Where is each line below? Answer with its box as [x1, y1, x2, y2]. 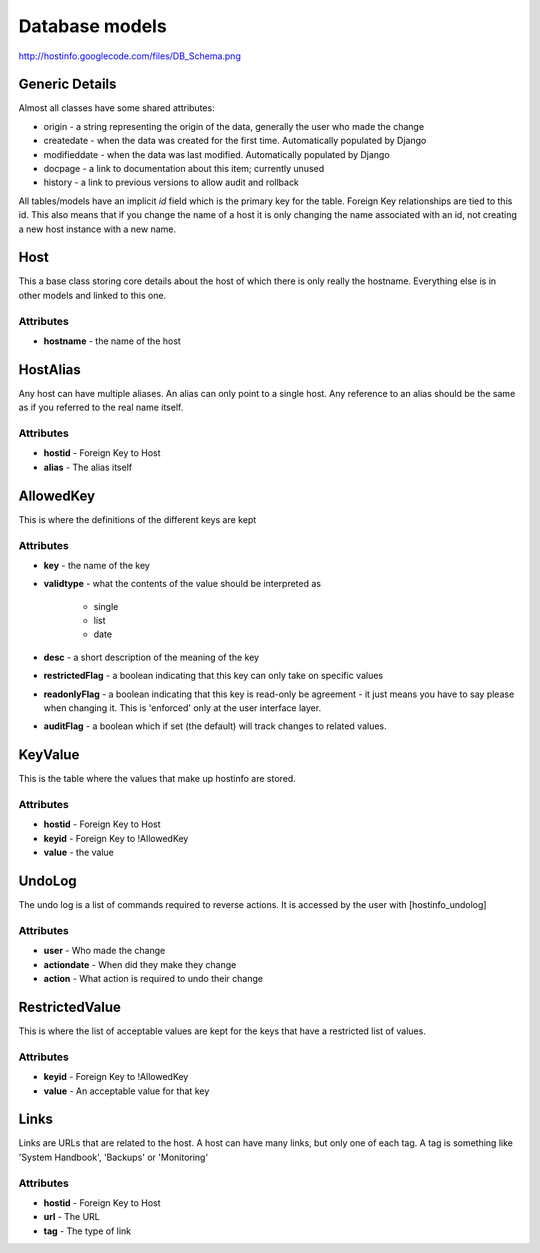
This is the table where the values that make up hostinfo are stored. [18, 773, 297, 785]
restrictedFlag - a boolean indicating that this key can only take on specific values [43, 670, 384, 682]
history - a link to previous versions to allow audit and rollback [43, 176, 300, 189]
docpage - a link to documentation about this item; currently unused [43, 163, 325, 175]
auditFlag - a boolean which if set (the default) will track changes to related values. [43, 720, 387, 732]
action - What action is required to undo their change [43, 973, 264, 985]
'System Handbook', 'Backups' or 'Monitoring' [18, 1151, 209, 1163]
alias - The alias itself [43, 461, 133, 473]
